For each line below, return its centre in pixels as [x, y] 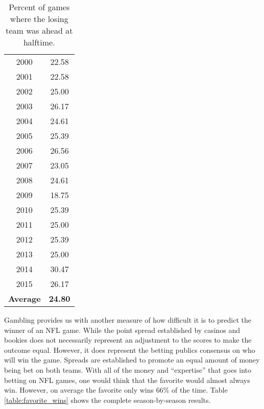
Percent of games [39, 7]
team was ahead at [39, 30]
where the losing [39, 19]
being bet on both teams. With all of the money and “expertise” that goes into [128, 369]
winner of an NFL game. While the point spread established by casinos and [122, 330]
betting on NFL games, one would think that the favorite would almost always [127, 380]
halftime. [39, 42]
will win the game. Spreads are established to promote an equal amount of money [132, 360]
